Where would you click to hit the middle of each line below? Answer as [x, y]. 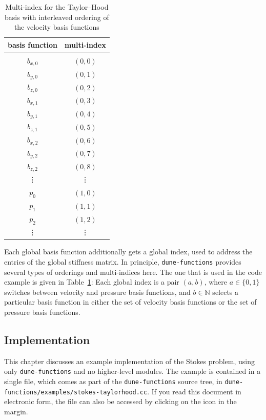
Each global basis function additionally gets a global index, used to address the [128, 252]
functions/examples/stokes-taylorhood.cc [76, 392]
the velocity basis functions [57, 27]
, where [216, 282]
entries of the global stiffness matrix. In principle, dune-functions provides [123, 261]
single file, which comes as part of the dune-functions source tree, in [113, 381]
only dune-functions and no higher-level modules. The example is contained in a [132, 371]
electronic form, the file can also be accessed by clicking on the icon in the [120, 401]
